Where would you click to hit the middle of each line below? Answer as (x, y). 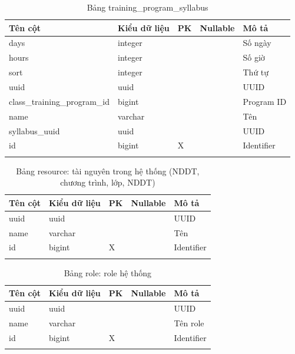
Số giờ (254, 57)
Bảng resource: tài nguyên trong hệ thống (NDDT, (108, 171)
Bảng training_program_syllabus (147, 7)
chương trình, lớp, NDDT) (108, 182)
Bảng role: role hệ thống (108, 272)
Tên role (189, 323)
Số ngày (257, 43)
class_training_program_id (59, 101)
